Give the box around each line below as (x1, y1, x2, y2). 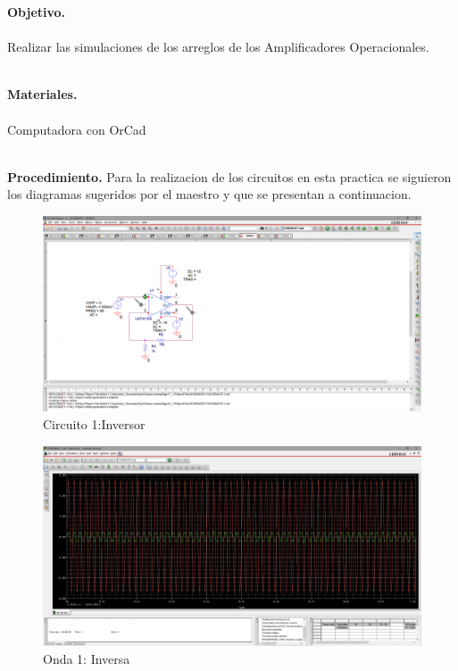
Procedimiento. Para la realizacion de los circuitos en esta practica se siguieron (7, 167, 452, 186)
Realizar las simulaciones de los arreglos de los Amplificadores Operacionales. (7, 37, 429, 56)
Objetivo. (7, 3, 66, 21)
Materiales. (7, 85, 78, 104)
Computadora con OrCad (7, 120, 146, 138)
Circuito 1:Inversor (43, 414, 146, 433)
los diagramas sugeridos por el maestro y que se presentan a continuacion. (7, 185, 412, 203)
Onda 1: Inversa (43, 649, 130, 667)
